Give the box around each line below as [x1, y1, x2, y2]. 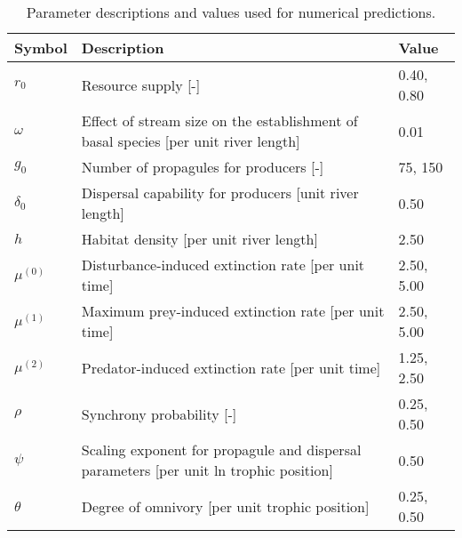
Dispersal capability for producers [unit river [81, 182, 359, 203]
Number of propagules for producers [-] [81, 157, 324, 177]
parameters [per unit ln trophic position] [81, 460, 333, 480]
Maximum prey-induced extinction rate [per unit [81, 301, 385, 321]
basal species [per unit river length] [81, 131, 300, 151]
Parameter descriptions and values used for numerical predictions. [26, 2, 436, 22]
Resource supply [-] [81, 74, 201, 95]
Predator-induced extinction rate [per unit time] [81, 357, 381, 378]
